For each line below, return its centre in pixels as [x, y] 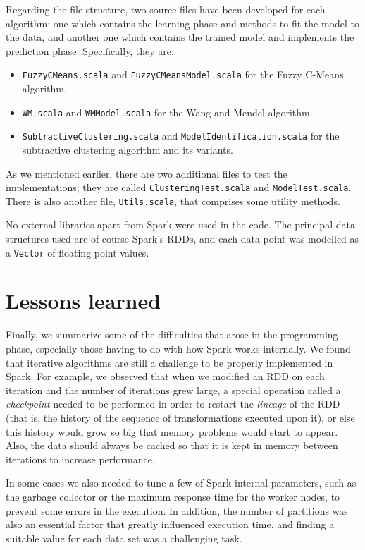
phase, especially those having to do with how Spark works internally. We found [178, 348]
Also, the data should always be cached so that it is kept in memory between [172, 445]
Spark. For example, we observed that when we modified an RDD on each [165, 376]
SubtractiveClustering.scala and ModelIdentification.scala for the [181, 136]
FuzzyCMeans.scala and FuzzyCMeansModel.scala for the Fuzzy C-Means [183, 74]
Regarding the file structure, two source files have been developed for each [166, 9]
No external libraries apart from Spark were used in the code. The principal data [180, 225]
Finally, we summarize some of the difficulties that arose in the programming [172, 335]
